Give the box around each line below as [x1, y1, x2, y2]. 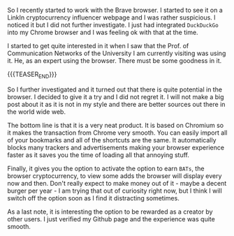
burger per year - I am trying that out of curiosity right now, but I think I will [7, 186, 222, 195]
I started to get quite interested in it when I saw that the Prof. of [7, 42, 189, 50]
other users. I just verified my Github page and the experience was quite [7, 214, 215, 223]
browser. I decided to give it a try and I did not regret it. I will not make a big [7, 92, 225, 101]
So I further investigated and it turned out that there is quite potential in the [7, 85, 222, 94]
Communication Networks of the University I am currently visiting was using [7, 49, 226, 57]
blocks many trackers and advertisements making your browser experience [7, 143, 225, 152]
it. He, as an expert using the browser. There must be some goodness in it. [7, 57, 222, 65]
